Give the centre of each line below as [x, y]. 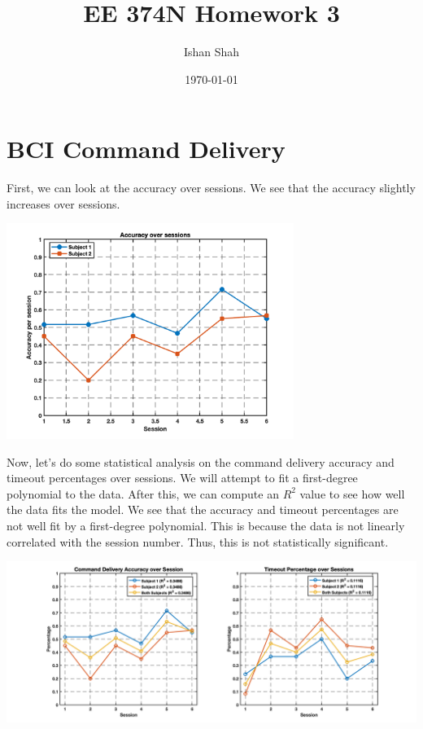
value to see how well [352, 493]
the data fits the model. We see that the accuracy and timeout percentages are [203, 509]
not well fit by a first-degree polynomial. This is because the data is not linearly [206, 525]
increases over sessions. [63, 203]
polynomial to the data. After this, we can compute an [143, 493]
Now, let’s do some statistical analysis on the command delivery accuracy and [201, 461]
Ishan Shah [211, 52]
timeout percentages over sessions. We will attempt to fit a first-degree [182, 478]
